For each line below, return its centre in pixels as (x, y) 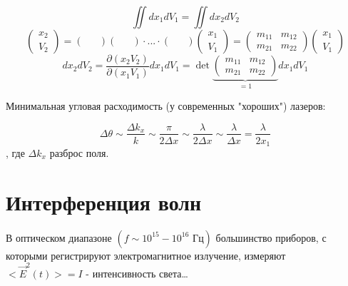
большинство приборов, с (271, 237)
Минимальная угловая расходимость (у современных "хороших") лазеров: (166, 105)
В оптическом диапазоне (59, 237)
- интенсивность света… (137, 274)
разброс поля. (79, 153)
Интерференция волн (104, 201)
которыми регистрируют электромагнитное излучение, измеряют (146, 255)
